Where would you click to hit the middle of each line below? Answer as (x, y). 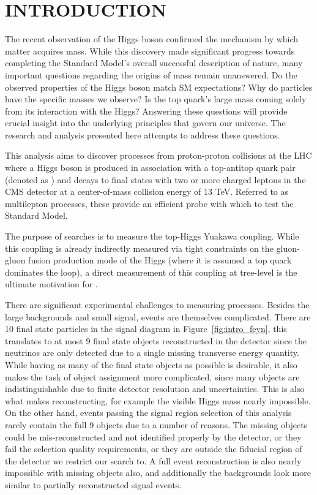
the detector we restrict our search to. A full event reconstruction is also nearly (153, 460)
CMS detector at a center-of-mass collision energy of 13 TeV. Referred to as (147, 191)
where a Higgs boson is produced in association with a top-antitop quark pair (150, 168)
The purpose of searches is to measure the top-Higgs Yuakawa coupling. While (152, 236)
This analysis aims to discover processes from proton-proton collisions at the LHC (158, 155)
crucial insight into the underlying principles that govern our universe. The (145, 123)
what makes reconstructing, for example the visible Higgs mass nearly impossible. (158, 400)
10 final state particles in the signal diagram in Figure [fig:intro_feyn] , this (146, 329)
